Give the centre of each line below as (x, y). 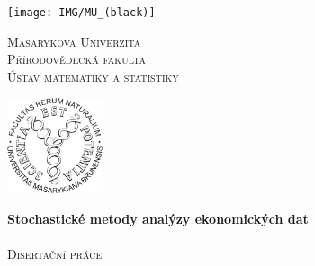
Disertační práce (55, 254)
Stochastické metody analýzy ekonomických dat (158, 218)
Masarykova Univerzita (74, 41)
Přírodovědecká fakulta (76, 59)
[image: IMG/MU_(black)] (81, 13)
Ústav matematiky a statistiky (93, 76)
